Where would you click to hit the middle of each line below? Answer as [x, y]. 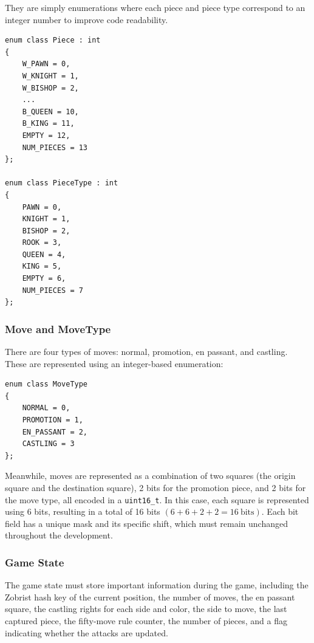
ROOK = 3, [42, 243]
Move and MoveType [58, 328]
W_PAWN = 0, [46, 64]
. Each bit [280, 511]
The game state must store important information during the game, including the [157, 585]
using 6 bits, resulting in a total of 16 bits [83, 511]
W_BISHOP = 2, [50, 88]
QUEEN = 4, [44, 254]
